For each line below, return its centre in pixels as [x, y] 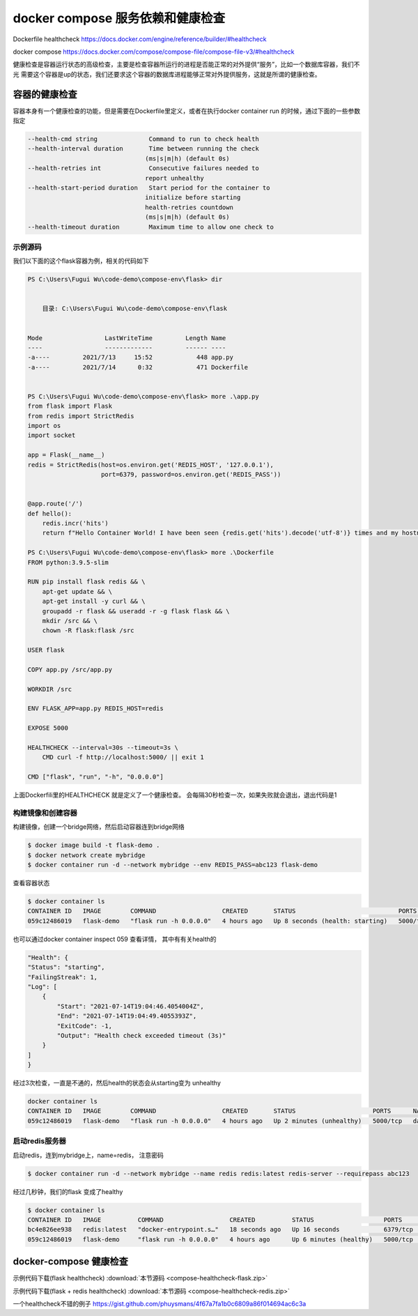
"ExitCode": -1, [85, 1026]
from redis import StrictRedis [81, 416]
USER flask [46, 650]
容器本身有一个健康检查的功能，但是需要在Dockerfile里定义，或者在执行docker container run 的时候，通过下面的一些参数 [187, 111]
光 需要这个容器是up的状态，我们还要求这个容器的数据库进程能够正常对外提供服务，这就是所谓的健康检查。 [167, 74]
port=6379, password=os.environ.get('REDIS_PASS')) [191, 475]
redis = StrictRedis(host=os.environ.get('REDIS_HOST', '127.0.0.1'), [151, 465]
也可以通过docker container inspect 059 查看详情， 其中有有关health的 [115, 939]
